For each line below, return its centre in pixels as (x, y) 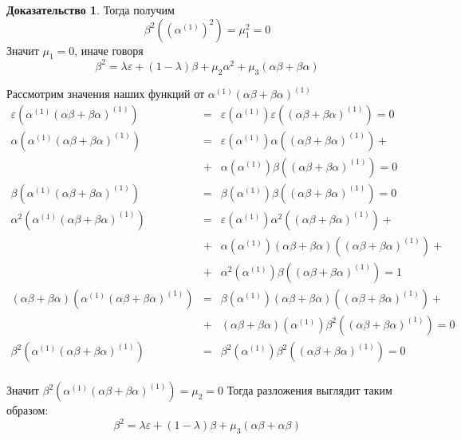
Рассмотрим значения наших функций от (106, 94)
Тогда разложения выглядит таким (309, 390)
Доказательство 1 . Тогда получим (91, 10)
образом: (28, 410)
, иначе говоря (109, 50)
